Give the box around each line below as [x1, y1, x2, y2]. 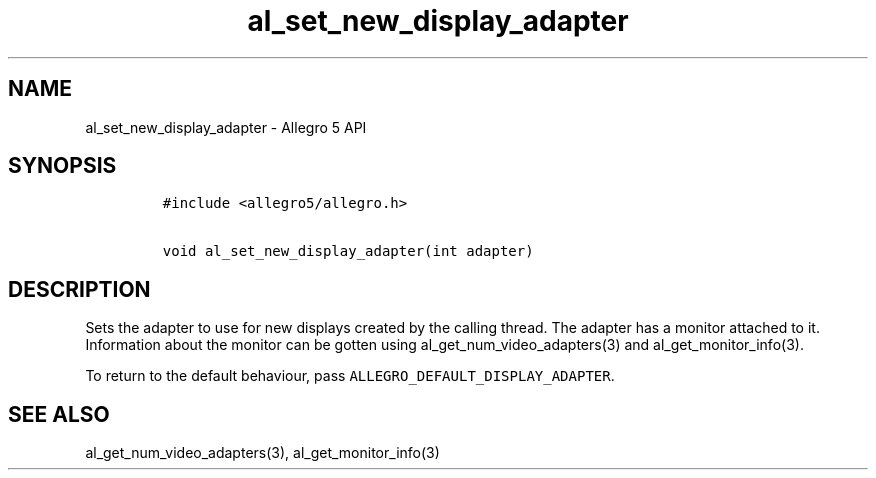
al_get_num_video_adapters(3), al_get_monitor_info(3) [85, 444, 440, 462]
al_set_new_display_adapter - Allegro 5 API [85, 118, 367, 136]
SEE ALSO [8, 401, 110, 427]
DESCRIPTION [8, 276, 151, 302]
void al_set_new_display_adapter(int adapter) [162, 243, 534, 260]
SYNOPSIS [8, 153, 117, 179]
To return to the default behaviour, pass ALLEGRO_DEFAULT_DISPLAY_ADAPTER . [85, 367, 615, 385]
